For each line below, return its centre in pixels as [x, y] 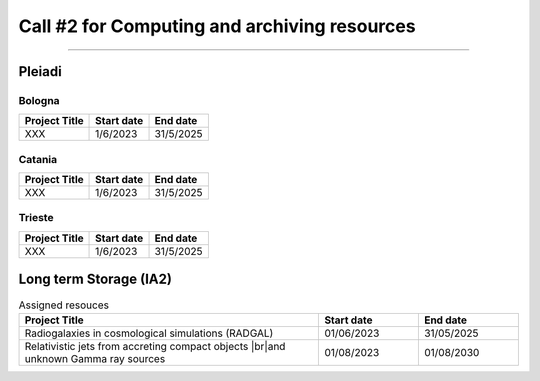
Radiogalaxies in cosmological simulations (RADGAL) [149, 333]
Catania [38, 159]
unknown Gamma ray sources [95, 358]
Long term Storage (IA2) [95, 279]
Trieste [36, 218]
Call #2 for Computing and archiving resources [217, 26]
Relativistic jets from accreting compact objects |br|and [155, 346]
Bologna [39, 100]
